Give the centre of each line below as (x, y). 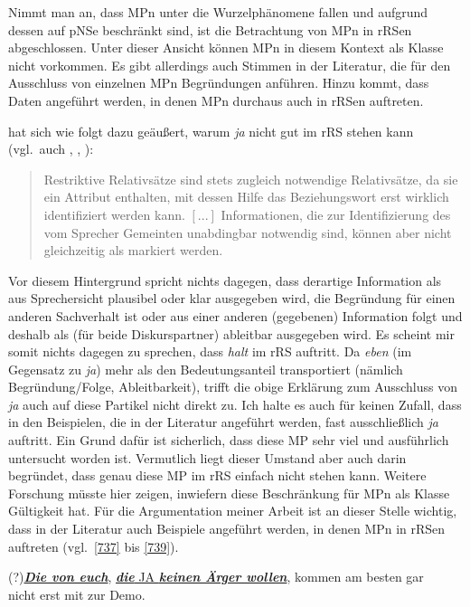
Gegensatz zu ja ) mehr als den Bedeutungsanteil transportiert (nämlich (206, 369)
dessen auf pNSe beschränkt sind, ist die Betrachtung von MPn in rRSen (210, 29)
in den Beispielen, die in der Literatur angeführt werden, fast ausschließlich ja (223, 422)
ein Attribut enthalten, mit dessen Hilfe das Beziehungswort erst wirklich (246, 197)
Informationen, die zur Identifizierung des (336, 214)
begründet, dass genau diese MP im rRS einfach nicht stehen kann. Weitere (217, 475)
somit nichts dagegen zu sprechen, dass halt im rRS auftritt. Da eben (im (210, 351)
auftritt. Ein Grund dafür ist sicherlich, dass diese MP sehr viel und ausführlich (229, 440)
